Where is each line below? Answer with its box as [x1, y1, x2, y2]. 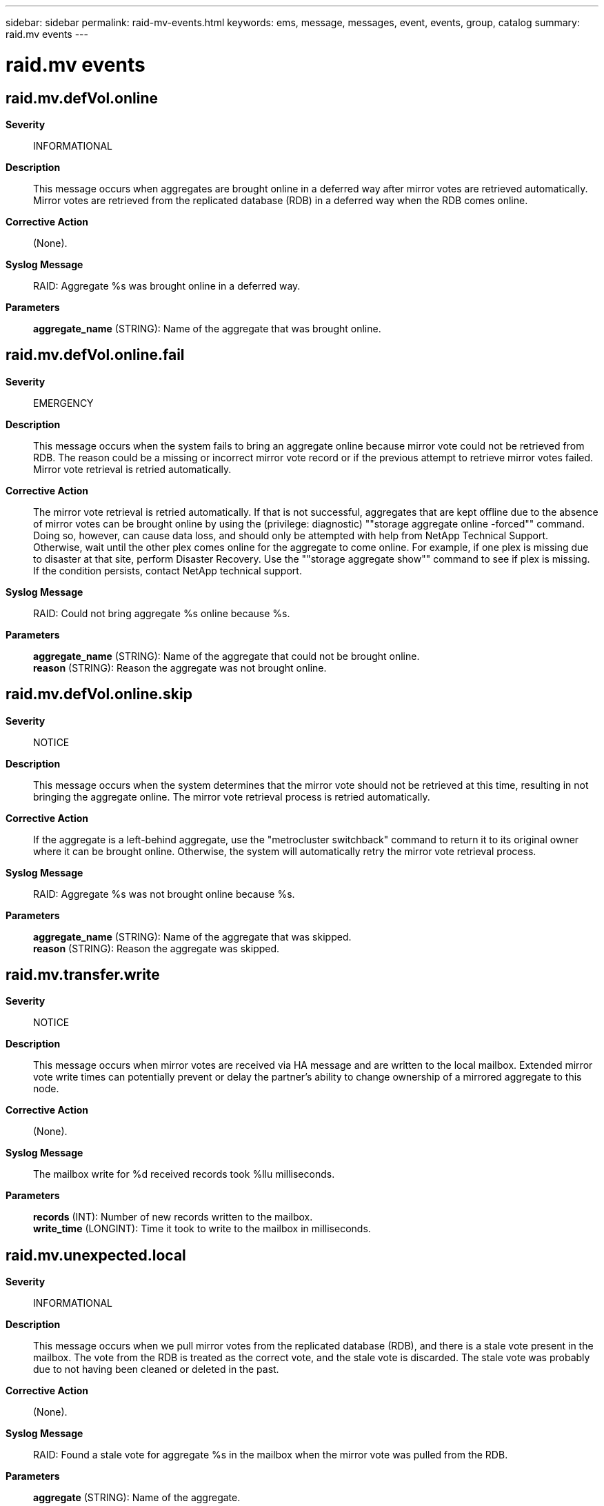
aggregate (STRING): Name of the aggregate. [33, 1492, 241, 1504]
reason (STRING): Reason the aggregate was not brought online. [33, 661, 327, 674]
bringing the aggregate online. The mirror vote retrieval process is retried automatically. [33, 790, 430, 803]
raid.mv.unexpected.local [6, 1246, 186, 1264]
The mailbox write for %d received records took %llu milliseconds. [33, 1168, 335, 1181]
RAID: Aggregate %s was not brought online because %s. [33, 887, 295, 900]
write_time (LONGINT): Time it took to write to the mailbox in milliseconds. [33, 1223, 371, 1235]
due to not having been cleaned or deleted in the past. [33, 1363, 279, 1376]
